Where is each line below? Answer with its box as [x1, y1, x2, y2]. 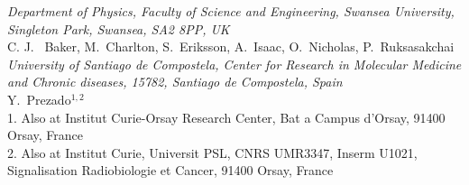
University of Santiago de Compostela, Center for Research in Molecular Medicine [7, 54, 462, 73]
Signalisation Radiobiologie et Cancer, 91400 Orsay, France [7, 161, 334, 180]
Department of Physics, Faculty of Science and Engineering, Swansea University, [7, 2, 455, 20]
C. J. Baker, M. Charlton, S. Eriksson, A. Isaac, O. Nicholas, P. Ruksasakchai [7, 37, 455, 56]
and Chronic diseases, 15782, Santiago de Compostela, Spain [7, 72, 343, 91]
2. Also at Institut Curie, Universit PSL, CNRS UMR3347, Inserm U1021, [7, 143, 418, 162]
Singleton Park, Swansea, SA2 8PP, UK [7, 19, 230, 38]
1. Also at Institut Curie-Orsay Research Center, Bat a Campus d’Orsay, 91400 [7, 107, 446, 126]
